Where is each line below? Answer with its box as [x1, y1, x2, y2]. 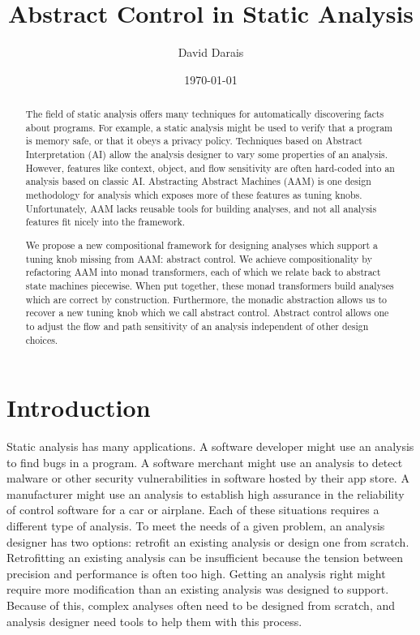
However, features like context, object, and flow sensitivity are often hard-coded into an [25, 161, 395, 174]
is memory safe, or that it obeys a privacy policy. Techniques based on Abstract [25, 134, 362, 148]
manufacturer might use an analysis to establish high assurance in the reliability [6, 485, 405, 502]
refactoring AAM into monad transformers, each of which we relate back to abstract [25, 265, 381, 279]
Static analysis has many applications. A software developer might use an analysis [6, 438, 414, 455]
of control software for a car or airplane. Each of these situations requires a [6, 501, 379, 518]
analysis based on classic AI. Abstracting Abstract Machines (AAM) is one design [25, 174, 371, 188]
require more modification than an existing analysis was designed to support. [6, 581, 389, 598]
